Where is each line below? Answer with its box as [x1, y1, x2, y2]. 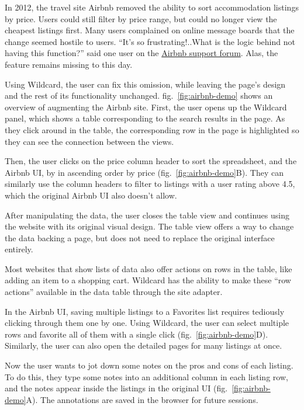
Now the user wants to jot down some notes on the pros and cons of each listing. [5, 359, 293, 371]
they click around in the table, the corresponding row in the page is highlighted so [5, 123, 299, 135]
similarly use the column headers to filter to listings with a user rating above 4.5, [5, 178, 295, 190]
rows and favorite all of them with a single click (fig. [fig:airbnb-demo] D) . [5, 328, 268, 340]
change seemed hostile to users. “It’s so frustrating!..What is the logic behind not [5, 35, 295, 47]
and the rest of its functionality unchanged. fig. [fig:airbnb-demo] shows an [5, 89, 273, 102]
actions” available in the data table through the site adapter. [5, 286, 223, 298]
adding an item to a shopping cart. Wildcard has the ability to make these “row [5, 274, 291, 286]
